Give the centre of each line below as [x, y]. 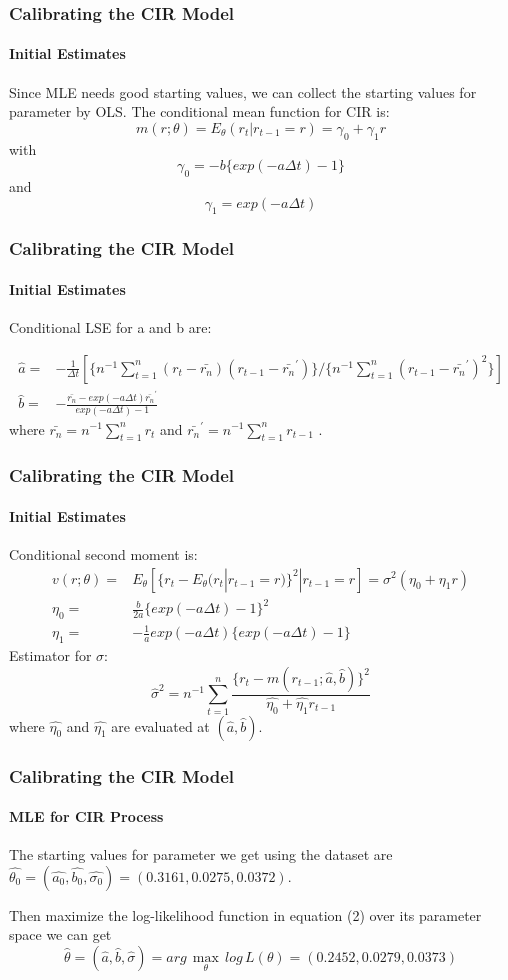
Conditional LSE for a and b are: [110, 327]
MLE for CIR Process [86, 816]
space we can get [60, 934]
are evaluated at [160, 725]
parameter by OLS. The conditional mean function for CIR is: [199, 111]
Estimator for [50, 655]
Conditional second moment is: [103, 553]
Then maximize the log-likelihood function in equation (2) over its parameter [245, 914]
